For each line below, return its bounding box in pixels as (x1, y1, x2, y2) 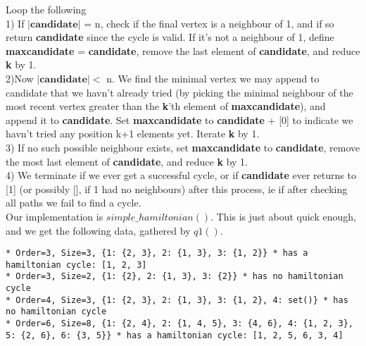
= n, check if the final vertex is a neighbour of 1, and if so (84, 16, 334, 30)
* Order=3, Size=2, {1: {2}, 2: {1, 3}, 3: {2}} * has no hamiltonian (6, 271, 343, 282)
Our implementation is (6, 209, 103, 223)
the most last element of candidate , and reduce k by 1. (6, 154, 248, 168)
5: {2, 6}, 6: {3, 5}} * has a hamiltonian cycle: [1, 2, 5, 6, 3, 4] (6, 330, 343, 340)
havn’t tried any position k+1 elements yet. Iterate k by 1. (6, 126, 260, 141)
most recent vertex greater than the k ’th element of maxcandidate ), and (6, 99, 326, 113)
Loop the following (6, 2, 87, 16)
